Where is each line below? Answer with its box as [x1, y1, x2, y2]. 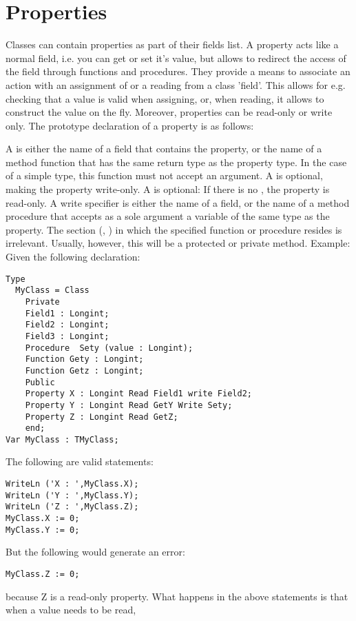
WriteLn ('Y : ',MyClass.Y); [6, 490, 139, 500]
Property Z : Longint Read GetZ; [25, 411, 178, 422]
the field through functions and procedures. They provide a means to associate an [6, 64, 350, 79]
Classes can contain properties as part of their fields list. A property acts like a [6, 37, 339, 52]
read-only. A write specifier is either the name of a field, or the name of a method [6, 195, 350, 210]
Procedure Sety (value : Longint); [25, 343, 193, 353]
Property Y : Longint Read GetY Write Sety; [25, 400, 233, 410]
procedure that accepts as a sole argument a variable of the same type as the [6, 209, 330, 223]
